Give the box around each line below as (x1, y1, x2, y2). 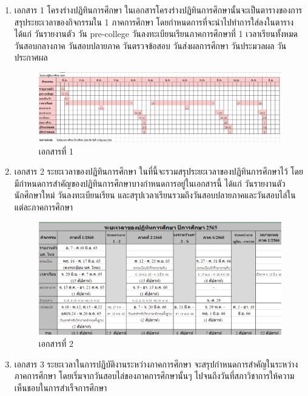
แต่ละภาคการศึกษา (14, 201, 73, 213)
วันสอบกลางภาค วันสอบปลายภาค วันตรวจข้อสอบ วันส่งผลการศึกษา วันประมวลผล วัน (14, 39, 287, 52)
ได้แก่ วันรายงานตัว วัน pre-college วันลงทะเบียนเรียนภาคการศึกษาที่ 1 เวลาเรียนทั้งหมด (14, 27, 298, 40)
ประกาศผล (14, 51, 48, 64)
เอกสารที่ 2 (38, 337, 74, 349)
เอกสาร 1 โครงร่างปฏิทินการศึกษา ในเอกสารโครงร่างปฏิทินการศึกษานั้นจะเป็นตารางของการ (14, 4, 303, 16)
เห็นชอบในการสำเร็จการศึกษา (14, 381, 107, 394)
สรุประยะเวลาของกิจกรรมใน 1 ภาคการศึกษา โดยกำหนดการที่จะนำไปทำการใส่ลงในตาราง (14, 15, 293, 28)
